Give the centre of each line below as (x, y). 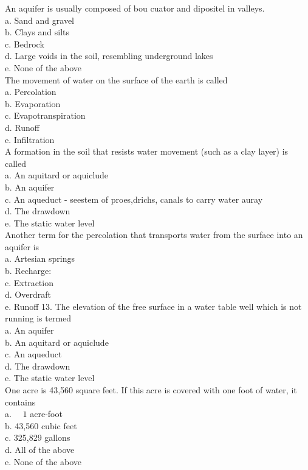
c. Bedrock (25, 44)
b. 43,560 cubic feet (41, 425)
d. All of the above (40, 449)
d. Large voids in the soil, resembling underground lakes (109, 56)
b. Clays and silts (37, 32)
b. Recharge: (28, 271)
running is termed (38, 318)
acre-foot (46, 414)
